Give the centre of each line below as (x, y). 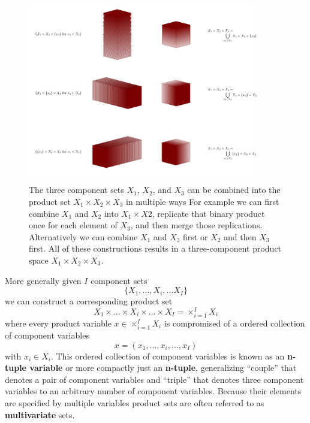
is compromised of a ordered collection (234, 323)
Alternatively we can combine (83, 236)
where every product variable (58, 323)
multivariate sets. (40, 414)
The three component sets (76, 190)
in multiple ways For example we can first (203, 201)
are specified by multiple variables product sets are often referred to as (135, 403)
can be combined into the (234, 190)
